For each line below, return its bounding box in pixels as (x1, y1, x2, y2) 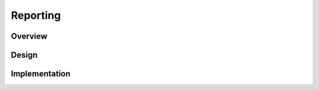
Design (11, 50, 38, 60)
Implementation (11, 69, 71, 79)
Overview (11, 31, 48, 41)
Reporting (11, 9, 61, 22)
